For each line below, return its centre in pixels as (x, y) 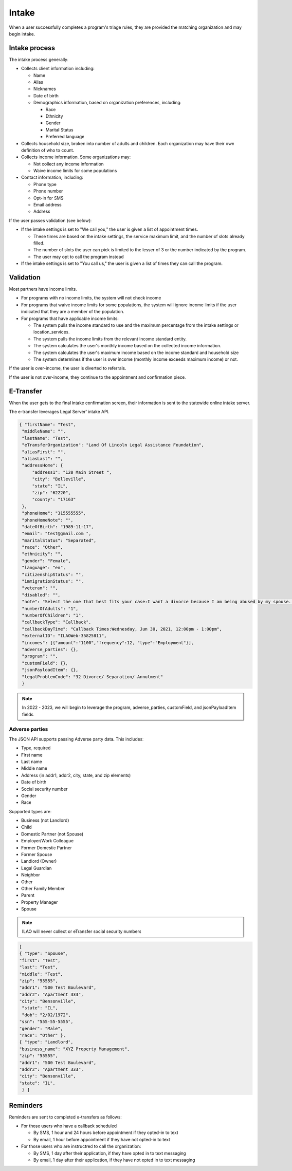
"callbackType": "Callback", (57, 622)
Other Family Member (43, 888)
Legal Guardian (36, 868)
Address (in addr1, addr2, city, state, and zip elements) (76, 775)
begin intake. (22, 34)
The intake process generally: (39, 59)
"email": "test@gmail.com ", (57, 534)
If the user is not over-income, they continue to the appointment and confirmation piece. (98, 377)
